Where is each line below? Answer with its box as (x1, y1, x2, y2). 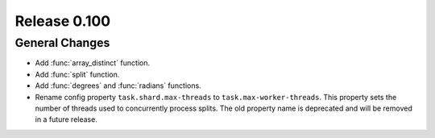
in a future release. (35, 115, 98, 124)
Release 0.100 (14, 12, 111, 30)
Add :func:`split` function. (35, 69, 120, 79)
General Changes (14, 36, 110, 50)
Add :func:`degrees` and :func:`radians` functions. (35, 81, 201, 90)
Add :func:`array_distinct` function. (35, 58, 151, 68)
